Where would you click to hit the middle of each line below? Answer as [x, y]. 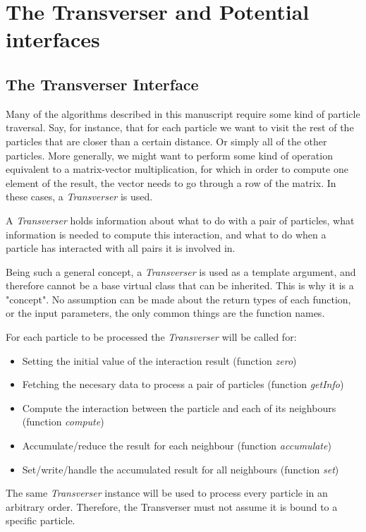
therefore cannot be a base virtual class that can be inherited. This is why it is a [180, 285]
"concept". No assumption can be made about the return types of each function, [178, 299]
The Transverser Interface [102, 84]
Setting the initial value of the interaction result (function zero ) [159, 360]
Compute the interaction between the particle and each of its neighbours [179, 407]
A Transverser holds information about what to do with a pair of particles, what [180, 220]
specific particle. [41, 520]
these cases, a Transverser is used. [79, 197]
